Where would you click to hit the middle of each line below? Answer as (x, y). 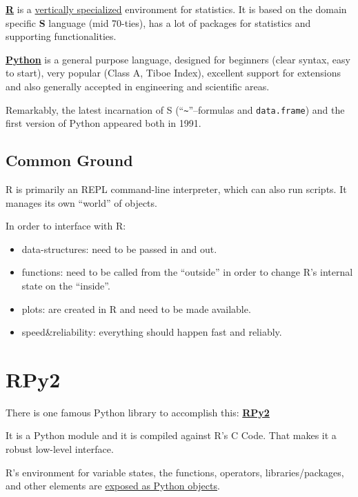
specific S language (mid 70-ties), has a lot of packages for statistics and (158, 22)
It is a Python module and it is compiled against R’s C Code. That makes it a (171, 435)
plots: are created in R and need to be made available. (136, 308)
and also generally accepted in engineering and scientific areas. (138, 86)
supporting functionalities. (61, 36)
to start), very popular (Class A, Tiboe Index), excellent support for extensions (173, 73)
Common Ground (69, 160)
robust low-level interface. (60, 449)
